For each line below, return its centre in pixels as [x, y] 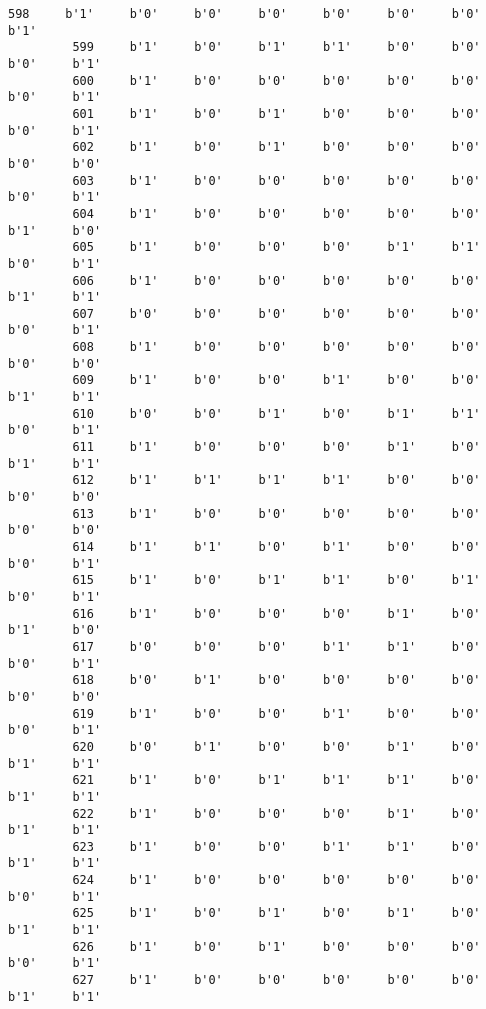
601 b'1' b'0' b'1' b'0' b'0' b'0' [276, 113]
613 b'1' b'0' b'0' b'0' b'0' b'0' [276, 513]
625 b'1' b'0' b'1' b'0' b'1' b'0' [276, 913]
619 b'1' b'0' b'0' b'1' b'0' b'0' [276, 713]
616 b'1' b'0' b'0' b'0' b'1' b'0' [276, 613]
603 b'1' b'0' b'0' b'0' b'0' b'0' [276, 180]
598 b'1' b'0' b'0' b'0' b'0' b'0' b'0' [244, 14]
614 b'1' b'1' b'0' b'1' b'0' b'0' [276, 547]
